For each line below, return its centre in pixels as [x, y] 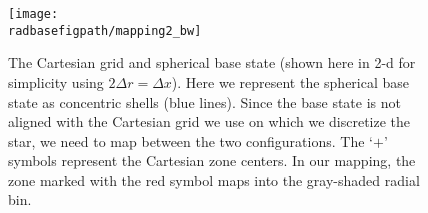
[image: [33, 14]
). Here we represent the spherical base [290, 81]
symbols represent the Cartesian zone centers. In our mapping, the [212, 160]
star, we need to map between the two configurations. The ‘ [190, 140]
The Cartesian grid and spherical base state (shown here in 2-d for [212, 62]
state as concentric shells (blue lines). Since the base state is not [204, 101]
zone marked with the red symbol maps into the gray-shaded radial [214, 179]
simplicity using [56, 81]
